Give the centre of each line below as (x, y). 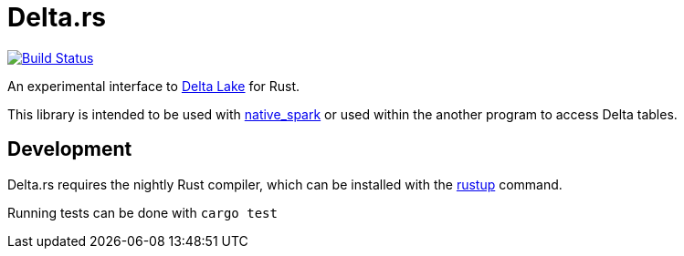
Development (70, 149)
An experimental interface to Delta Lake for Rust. (154, 86)
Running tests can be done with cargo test (142, 212)
